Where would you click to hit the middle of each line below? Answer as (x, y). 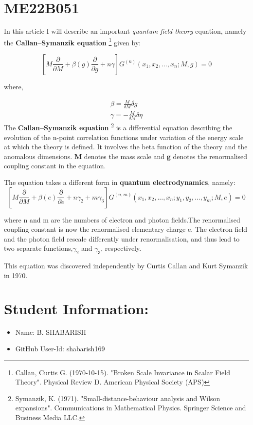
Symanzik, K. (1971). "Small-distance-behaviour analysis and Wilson (118, 398)
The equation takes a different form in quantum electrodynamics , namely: (120, 182)
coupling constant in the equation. (55, 166)
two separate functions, (38, 248)
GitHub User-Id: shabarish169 (60, 349)
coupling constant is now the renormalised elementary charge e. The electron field (126, 229)
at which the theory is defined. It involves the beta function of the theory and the (126, 147)
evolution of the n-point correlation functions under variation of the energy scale (124, 137)
